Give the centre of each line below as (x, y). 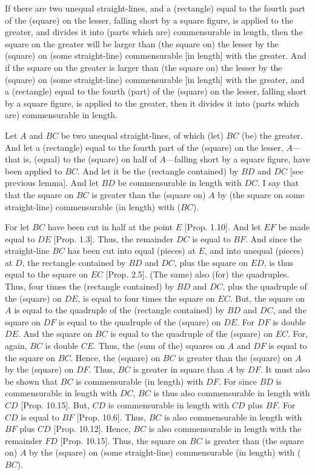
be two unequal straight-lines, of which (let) (142, 135)
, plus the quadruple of (265, 286)
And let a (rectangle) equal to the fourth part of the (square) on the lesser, (144, 147)
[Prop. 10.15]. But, (55, 405)
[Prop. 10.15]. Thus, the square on (124, 440)
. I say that (278, 183)
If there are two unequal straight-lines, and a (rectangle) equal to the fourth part (155, 8)
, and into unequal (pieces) (254, 251)
